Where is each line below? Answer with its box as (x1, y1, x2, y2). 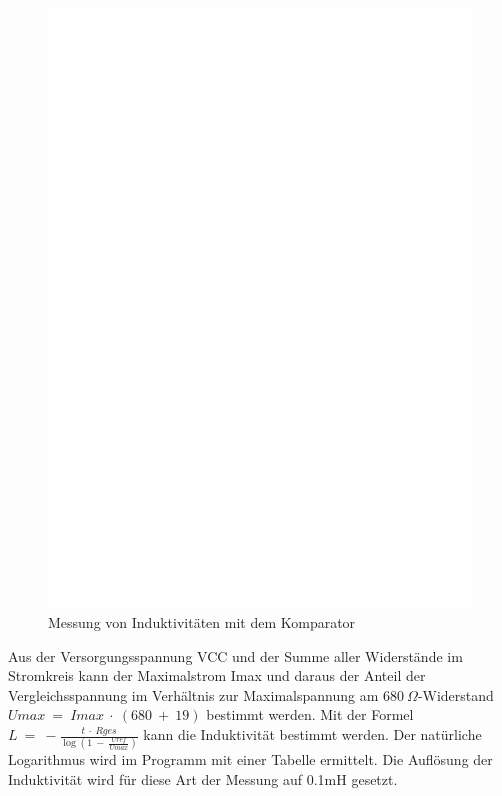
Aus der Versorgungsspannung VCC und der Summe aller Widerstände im (8, 645, 463, 666)
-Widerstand (417, 684, 494, 705)
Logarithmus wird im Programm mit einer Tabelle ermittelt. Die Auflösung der (8, 749, 493, 770)
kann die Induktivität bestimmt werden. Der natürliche (143, 724, 482, 745)
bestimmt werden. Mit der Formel (206, 704, 414, 725)
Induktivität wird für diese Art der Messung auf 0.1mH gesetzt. (8, 768, 398, 789)
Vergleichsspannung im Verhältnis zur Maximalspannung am (8, 684, 379, 705)
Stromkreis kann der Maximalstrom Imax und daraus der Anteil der (8, 665, 426, 686)
